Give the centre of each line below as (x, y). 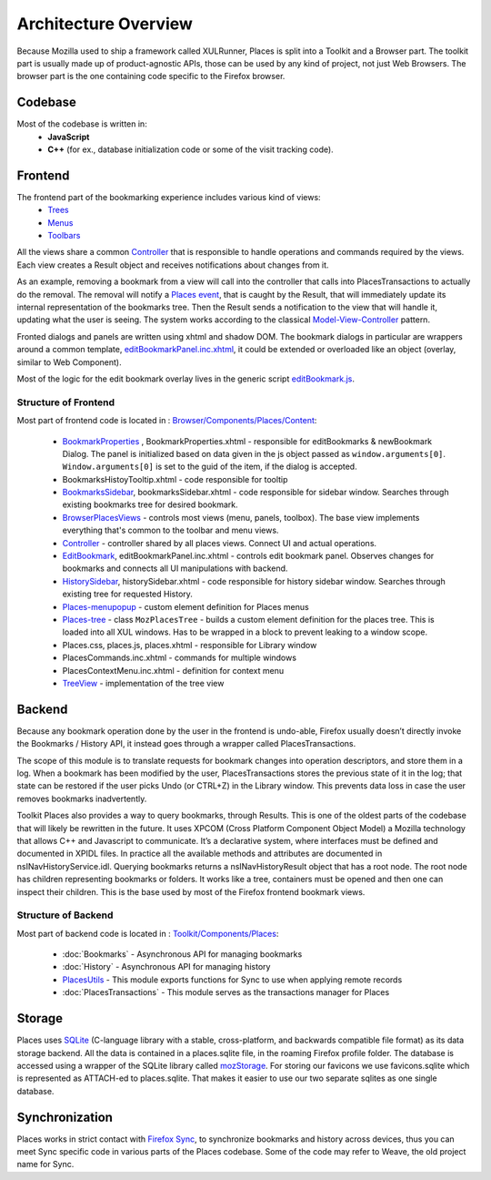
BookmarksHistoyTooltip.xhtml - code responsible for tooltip (175, 479)
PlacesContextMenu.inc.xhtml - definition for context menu (173, 670)
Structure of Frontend (66, 402)
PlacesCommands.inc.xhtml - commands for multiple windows (180, 658)
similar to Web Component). (69, 362)
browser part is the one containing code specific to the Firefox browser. (151, 76)
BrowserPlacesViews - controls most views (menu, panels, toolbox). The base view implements (241, 517)
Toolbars (64, 236)
